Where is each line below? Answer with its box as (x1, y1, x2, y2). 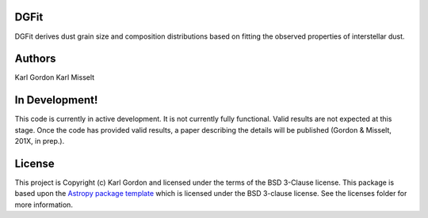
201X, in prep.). (14, 137, 65, 146)
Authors (14, 52, 56, 66)
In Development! (14, 93, 98, 107)
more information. (14, 200, 73, 209)
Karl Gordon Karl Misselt (14, 73, 95, 82)
